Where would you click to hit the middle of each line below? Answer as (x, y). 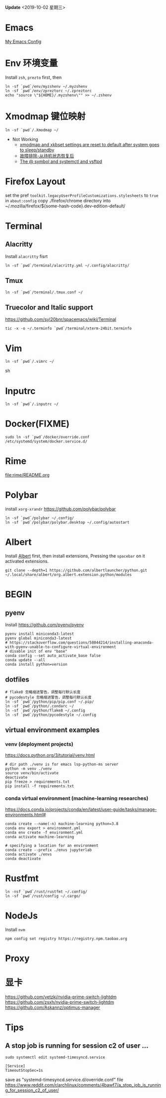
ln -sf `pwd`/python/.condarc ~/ (40, 706)
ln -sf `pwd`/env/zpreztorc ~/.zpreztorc (49, 91)
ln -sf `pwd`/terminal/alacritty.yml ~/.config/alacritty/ (67, 266)
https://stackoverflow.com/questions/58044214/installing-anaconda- (82, 643)
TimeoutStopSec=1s (24, 1070)
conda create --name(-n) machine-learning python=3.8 (62, 823)
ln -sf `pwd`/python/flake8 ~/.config (45, 710)
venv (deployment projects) (39, 744)
